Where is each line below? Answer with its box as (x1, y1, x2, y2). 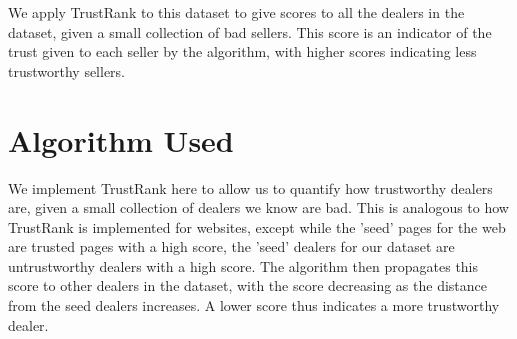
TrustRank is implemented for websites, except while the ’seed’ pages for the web (8, 216, 506, 237)
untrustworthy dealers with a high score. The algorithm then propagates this (8, 255, 479, 276)
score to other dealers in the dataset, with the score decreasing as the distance (8, 275, 487, 296)
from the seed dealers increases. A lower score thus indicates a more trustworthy (8, 295, 500, 316)
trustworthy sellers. (8, 60, 126, 81)
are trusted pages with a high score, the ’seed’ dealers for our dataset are (8, 236, 455, 257)
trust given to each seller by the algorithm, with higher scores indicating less (8, 41, 477, 62)
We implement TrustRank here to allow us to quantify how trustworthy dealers (8, 177, 493, 198)
